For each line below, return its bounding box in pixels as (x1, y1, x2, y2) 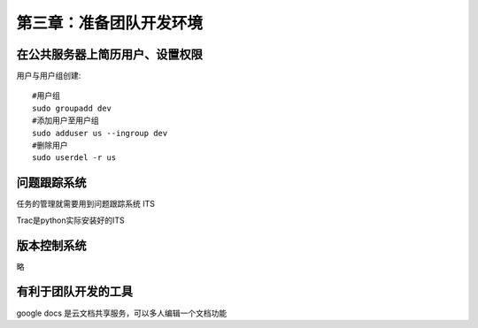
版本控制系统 (16, 238, 87, 253)
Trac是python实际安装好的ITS (16, 215, 126, 225)
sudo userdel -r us (32, 153, 117, 163)
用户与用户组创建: (16, 71, 81, 81)
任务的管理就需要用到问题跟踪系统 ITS (16, 199, 155, 210)
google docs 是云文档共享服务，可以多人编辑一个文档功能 (16, 308, 227, 318)
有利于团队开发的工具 (16, 284, 133, 300)
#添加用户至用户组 (32, 116, 99, 126)
